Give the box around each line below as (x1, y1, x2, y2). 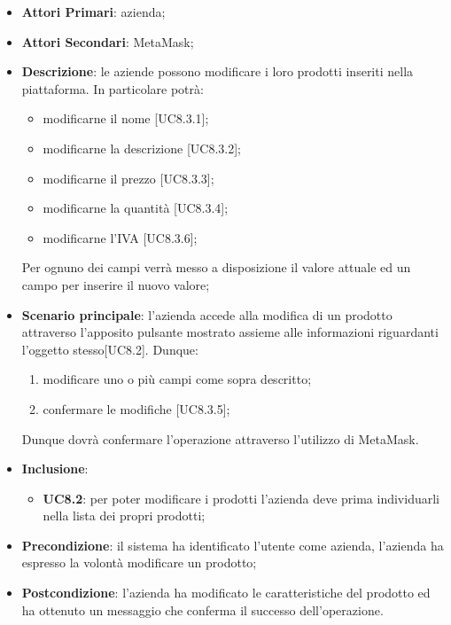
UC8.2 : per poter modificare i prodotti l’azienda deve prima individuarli (43, 488, 439, 507)
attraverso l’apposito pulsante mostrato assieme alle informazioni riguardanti (21, 323, 439, 341)
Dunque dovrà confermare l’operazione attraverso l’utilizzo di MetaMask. (21, 429, 419, 448)
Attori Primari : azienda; (21, 3, 166, 20)
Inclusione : (21, 459, 89, 478)
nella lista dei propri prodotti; (43, 506, 206, 525)
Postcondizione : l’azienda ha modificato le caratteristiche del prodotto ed (21, 583, 431, 602)
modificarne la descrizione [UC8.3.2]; (43, 138, 241, 157)
